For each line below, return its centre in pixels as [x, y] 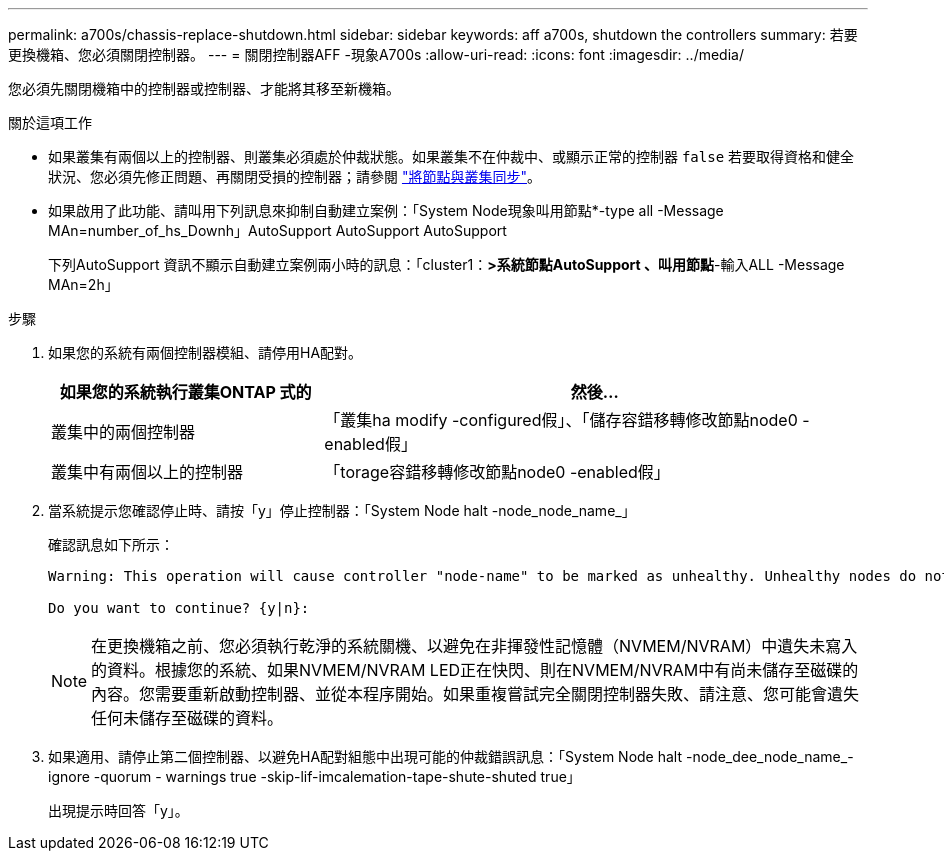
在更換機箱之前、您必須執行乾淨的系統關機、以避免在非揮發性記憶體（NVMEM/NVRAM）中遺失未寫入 [474, 646]
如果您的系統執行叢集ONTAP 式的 [185, 392]
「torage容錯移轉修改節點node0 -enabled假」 [497, 472]
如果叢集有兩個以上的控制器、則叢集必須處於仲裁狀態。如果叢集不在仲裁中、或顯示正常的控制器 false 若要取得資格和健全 [451, 156]
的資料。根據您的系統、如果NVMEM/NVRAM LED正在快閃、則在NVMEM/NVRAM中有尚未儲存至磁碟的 [475, 670]
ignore [69, 776]
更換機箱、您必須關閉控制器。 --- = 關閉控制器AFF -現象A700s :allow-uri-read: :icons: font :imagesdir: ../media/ [376, 54]
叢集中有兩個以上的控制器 [147, 472]
